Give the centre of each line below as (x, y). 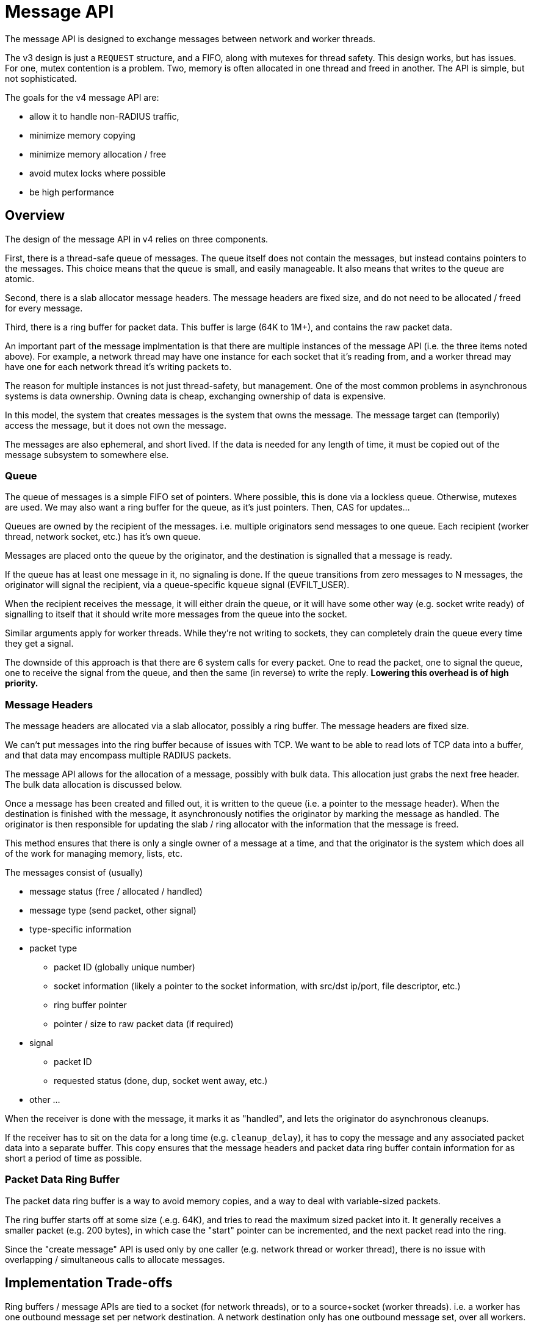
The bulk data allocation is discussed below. (94, 785)
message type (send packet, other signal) (113, 911)
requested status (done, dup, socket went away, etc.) (161, 1081)
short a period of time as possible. (74, 1158)
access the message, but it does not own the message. (116, 425)
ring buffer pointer (90, 1005)
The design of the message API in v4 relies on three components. (137, 239)
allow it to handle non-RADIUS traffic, (104, 116)
